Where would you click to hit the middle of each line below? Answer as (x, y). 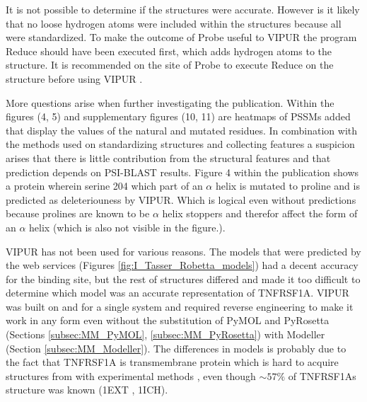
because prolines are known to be (78, 213)
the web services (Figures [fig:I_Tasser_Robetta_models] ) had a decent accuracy (182, 265)
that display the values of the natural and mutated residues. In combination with (182, 130)
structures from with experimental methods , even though (131, 375)
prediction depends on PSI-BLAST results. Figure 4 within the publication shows (182, 172)
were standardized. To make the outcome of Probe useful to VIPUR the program (181, 37)
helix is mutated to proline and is (287, 186)
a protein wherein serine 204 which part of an (104, 186)
